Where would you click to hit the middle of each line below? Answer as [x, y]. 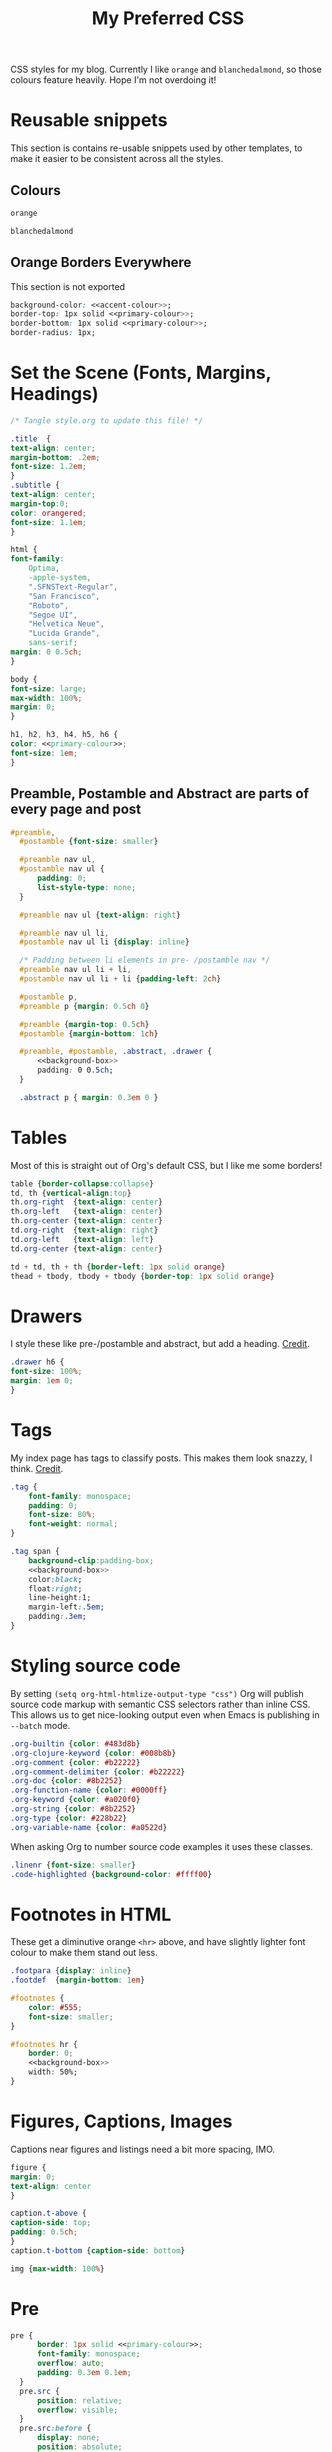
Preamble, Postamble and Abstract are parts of [160, 793]
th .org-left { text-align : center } [86, 1212]
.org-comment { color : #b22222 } [75, 1762]
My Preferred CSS [168, 18]
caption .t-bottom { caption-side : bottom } [98, 2250]
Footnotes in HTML [91, 1914]
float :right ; [55, 1588]
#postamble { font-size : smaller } [89, 842]
